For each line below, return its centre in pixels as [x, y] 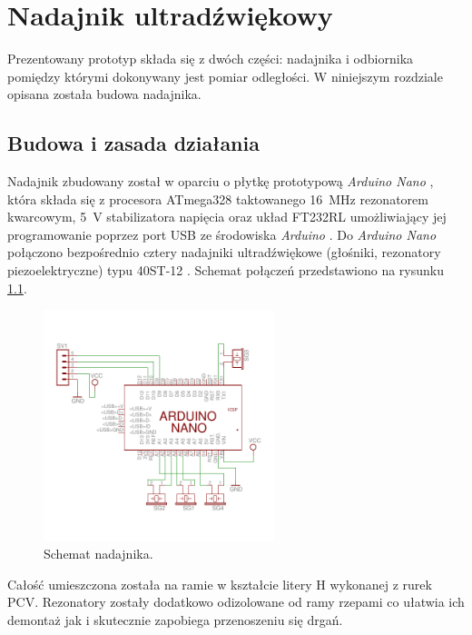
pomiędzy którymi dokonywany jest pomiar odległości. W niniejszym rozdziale [225, 76]
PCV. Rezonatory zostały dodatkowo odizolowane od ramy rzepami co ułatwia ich [236, 602]
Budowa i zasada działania [133, 143]
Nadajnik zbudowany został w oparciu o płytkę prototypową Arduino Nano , [221, 181]
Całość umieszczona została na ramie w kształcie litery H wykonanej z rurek [220, 584]
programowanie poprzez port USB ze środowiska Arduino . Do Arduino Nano [222, 234]
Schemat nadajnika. [98, 554]
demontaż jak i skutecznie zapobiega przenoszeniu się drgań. [175, 620]
